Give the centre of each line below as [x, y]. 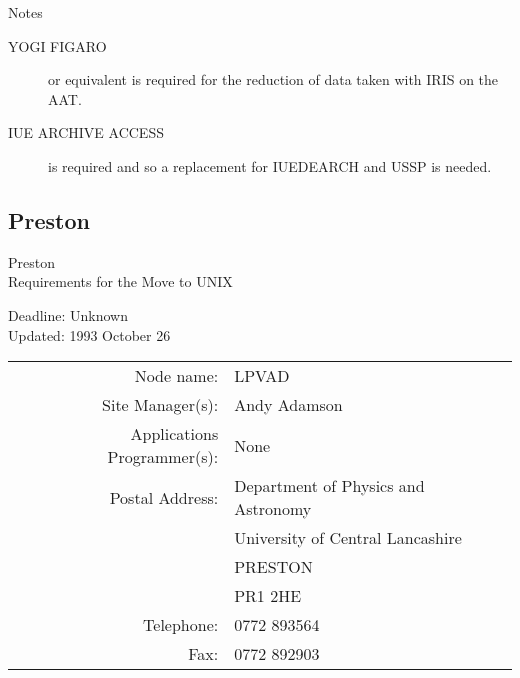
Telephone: [181, 625]
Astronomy [273, 509]
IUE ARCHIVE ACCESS [86, 132]
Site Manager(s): [160, 405]
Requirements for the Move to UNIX [120, 281]
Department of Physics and [329, 486]
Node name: [176, 376]
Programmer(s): [163, 457]
